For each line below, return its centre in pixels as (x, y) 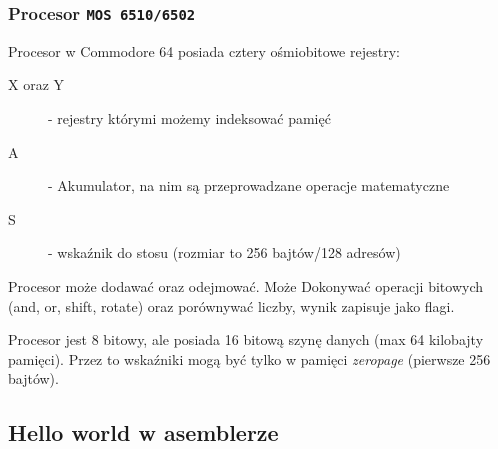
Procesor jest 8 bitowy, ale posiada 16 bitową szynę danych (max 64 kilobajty (246, 339)
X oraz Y (36, 84)
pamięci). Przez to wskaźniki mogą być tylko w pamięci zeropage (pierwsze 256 (249, 358)
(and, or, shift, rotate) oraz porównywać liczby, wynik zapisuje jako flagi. (231, 305)
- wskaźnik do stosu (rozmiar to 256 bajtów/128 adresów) (224, 252)
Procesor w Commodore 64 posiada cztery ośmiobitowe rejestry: (204, 50)
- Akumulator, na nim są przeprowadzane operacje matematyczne (249, 185)
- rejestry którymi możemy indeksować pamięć (189, 117)
